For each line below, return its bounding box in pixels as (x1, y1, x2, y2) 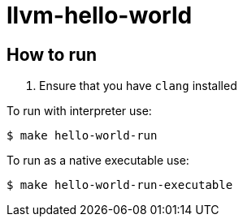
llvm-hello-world (7, 2, 193, 29)
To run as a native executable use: (7, 153, 189, 168)
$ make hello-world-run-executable (7, 178, 233, 192)
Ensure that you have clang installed (39, 79, 237, 93)
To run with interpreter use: (7, 104, 152, 118)
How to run (7, 44, 98, 65)
